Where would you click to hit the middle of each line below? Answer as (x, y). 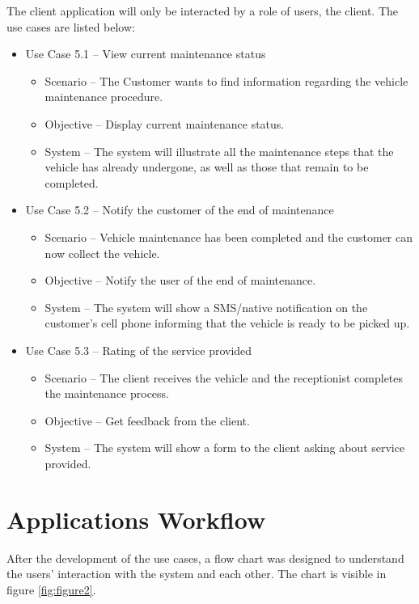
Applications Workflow (136, 519)
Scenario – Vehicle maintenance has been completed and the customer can (229, 237)
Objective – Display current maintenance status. (165, 123)
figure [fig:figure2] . (51, 589)
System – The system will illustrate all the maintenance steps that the (219, 151)
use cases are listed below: (71, 26)
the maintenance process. (107, 393)
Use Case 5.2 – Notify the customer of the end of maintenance (180, 210)
